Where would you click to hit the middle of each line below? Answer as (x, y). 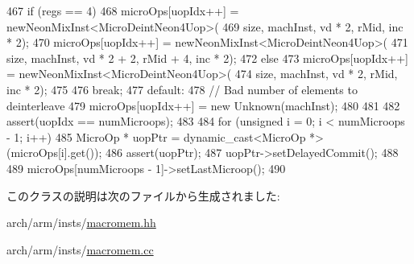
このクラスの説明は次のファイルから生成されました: (143, 195)
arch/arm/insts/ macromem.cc (80, 249)
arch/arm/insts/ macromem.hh (81, 223)
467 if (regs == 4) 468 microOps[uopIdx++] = (123, 10)
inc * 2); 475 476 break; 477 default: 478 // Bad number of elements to (182, 89)
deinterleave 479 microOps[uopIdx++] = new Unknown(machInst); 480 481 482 (203, 105)
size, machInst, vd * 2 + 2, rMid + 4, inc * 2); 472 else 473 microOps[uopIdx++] (207, 58)
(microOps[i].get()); (54, 153)
